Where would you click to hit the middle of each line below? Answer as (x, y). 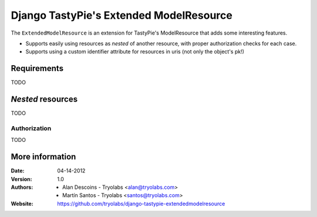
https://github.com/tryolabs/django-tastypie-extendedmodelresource (141, 204)
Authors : (22, 187)
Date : (18, 171)
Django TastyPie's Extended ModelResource (122, 15)
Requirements (37, 68)
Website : (22, 204)
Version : (21, 179)
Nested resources (44, 99)
